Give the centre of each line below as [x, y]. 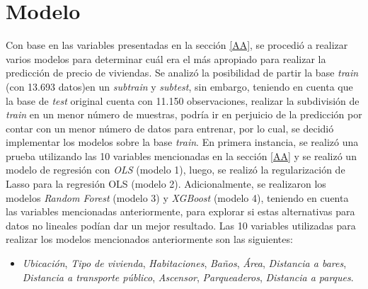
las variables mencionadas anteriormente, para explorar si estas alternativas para [180, 211]
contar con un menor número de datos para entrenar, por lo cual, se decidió [170, 128]
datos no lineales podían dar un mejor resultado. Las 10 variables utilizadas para [181, 225]
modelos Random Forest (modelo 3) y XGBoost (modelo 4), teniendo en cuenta [177, 197]
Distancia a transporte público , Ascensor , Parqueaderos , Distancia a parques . [188, 277]
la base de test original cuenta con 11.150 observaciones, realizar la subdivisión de [183, 100]
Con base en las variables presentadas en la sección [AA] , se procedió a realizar [177, 45]
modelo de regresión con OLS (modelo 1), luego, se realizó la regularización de [176, 170]
